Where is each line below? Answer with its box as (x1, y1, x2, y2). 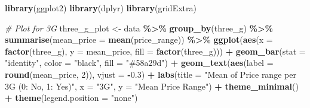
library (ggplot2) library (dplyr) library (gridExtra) (5, 2, 197, 14)
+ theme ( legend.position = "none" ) (5, 91, 138, 104)
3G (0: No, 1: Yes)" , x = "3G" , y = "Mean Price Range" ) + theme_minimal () (5, 80, 299, 92)
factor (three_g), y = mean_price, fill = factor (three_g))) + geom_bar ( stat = (5, 45, 306, 57)
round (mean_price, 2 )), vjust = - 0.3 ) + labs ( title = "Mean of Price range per (5, 68, 296, 80)
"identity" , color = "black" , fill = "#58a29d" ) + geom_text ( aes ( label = (5, 56, 274, 69)
